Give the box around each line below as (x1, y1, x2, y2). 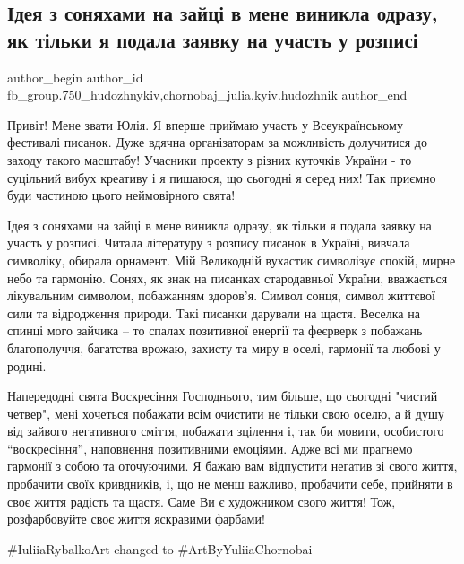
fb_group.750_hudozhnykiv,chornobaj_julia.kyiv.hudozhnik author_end (7, 85, 408, 104)
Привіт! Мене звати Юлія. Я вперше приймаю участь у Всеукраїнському (7, 115, 403, 134)
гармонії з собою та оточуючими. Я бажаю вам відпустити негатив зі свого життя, (7, 456, 458, 475)
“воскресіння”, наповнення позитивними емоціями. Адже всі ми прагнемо (7, 438, 413, 457)
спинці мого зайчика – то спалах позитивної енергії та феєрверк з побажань (7, 321, 423, 340)
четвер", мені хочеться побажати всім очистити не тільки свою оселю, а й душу (7, 403, 444, 422)
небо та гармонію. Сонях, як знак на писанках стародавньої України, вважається (7, 268, 448, 287)
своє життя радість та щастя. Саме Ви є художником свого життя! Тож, (7, 491, 396, 510)
